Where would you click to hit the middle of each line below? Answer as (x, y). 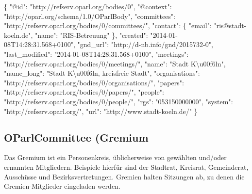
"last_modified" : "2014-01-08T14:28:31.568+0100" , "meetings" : (96, 54)
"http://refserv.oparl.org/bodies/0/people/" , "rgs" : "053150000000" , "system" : (118, 101)
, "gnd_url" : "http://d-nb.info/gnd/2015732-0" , (143, 44)
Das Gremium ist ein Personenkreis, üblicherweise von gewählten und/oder (115, 157)
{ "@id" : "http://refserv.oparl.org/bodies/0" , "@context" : (88, 6)
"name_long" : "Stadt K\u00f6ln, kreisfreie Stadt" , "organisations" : (102, 73)
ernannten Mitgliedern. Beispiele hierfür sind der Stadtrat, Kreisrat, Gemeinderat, (126, 167)
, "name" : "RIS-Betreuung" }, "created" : (89, 35)
